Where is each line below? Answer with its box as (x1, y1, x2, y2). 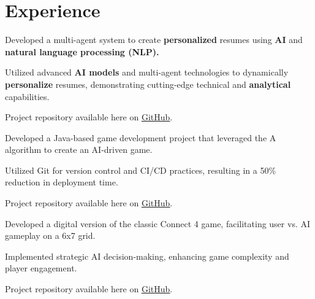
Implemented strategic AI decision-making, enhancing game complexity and (5, 249, 289, 262)
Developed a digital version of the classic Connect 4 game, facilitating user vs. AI (5, 217, 311, 230)
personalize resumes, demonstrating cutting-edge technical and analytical (5, 77, 291, 90)
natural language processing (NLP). (5, 45, 159, 58)
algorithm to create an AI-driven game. (5, 143, 153, 156)
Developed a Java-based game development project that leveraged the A (5, 131, 276, 144)
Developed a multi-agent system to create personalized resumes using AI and (5, 33, 303, 46)
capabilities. (5, 90, 50, 103)
